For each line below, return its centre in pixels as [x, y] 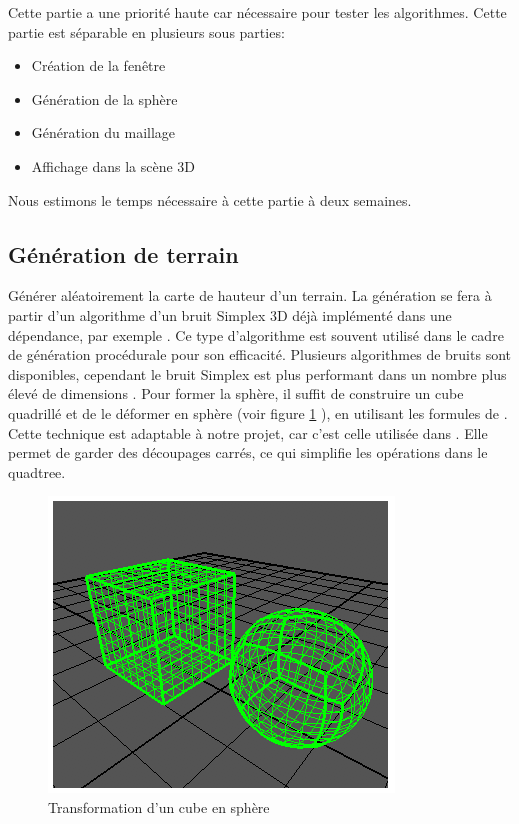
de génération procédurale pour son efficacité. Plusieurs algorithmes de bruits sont [259, 354]
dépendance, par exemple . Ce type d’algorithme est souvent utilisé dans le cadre [256, 334]
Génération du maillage [103, 132]
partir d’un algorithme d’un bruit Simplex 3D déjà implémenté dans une [230, 314]
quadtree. [37, 471]
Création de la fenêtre [98, 65]
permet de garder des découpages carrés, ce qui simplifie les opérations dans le [248, 452]
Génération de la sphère [104, 98]
